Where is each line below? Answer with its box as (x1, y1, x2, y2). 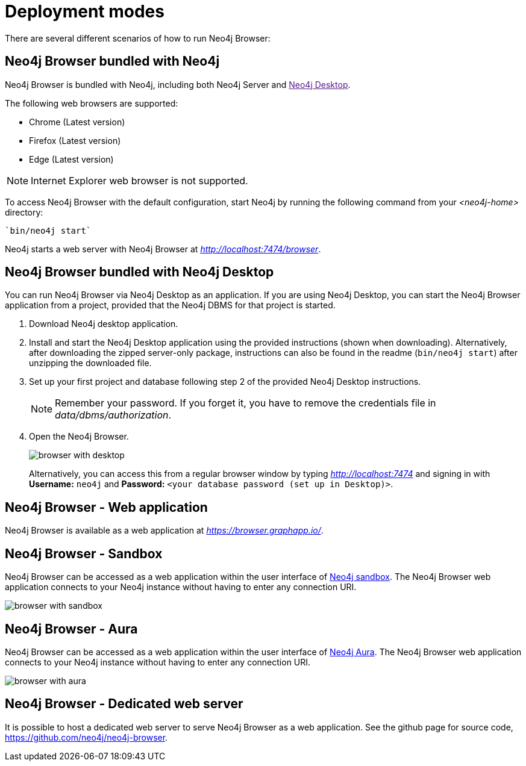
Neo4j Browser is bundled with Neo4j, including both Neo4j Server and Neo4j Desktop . (5, 79, 351, 90)
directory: (5, 207, 43, 217)
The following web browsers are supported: (5, 98, 178, 108)
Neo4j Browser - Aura (5, 621, 138, 637)
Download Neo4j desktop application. (29, 319, 178, 329)
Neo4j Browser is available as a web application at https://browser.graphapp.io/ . (5, 525, 324, 536)
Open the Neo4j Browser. (29, 431, 129, 442)
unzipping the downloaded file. (29, 358, 152, 369)
